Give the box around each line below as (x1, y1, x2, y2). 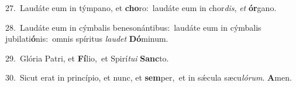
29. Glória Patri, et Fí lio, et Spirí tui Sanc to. (5, 52, 169, 64)
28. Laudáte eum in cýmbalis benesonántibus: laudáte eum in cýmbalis (5, 21, 261, 33)
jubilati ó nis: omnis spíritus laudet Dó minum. (5, 32, 168, 45)
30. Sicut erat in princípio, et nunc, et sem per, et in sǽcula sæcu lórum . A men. (5, 71, 292, 84)
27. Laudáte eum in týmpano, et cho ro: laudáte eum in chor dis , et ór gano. (5, 2, 277, 13)
